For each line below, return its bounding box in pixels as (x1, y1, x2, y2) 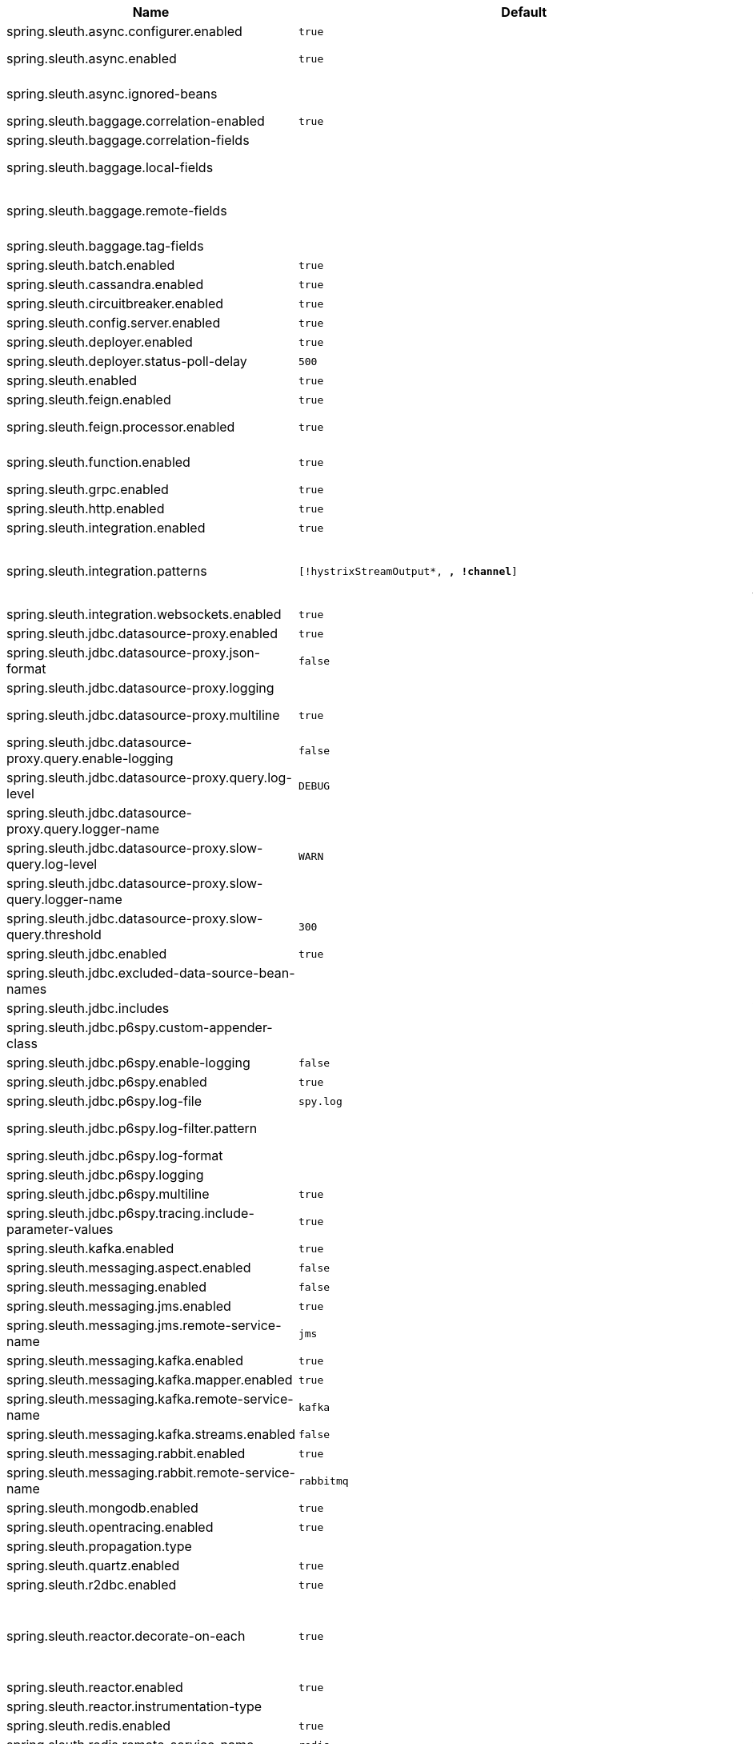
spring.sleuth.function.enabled (6, 454, 190, 470)
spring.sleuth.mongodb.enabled (6, 1500, 198, 1516)
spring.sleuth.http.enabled (6, 500, 165, 516)
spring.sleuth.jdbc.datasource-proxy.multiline (6, 707, 280, 723)
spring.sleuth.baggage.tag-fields (6, 238, 204, 254)
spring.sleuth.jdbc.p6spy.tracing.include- (6, 1205, 254, 1221)
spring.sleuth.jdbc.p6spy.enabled (6, 1074, 207, 1090)
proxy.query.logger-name (6, 821, 160, 837)
